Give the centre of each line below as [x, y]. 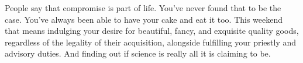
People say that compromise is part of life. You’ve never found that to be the [143, 8]
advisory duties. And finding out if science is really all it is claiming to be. [138, 53]
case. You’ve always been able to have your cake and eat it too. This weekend [144, 19]
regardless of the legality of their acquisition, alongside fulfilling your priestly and [151, 42]
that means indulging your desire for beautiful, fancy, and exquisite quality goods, [152, 31]
